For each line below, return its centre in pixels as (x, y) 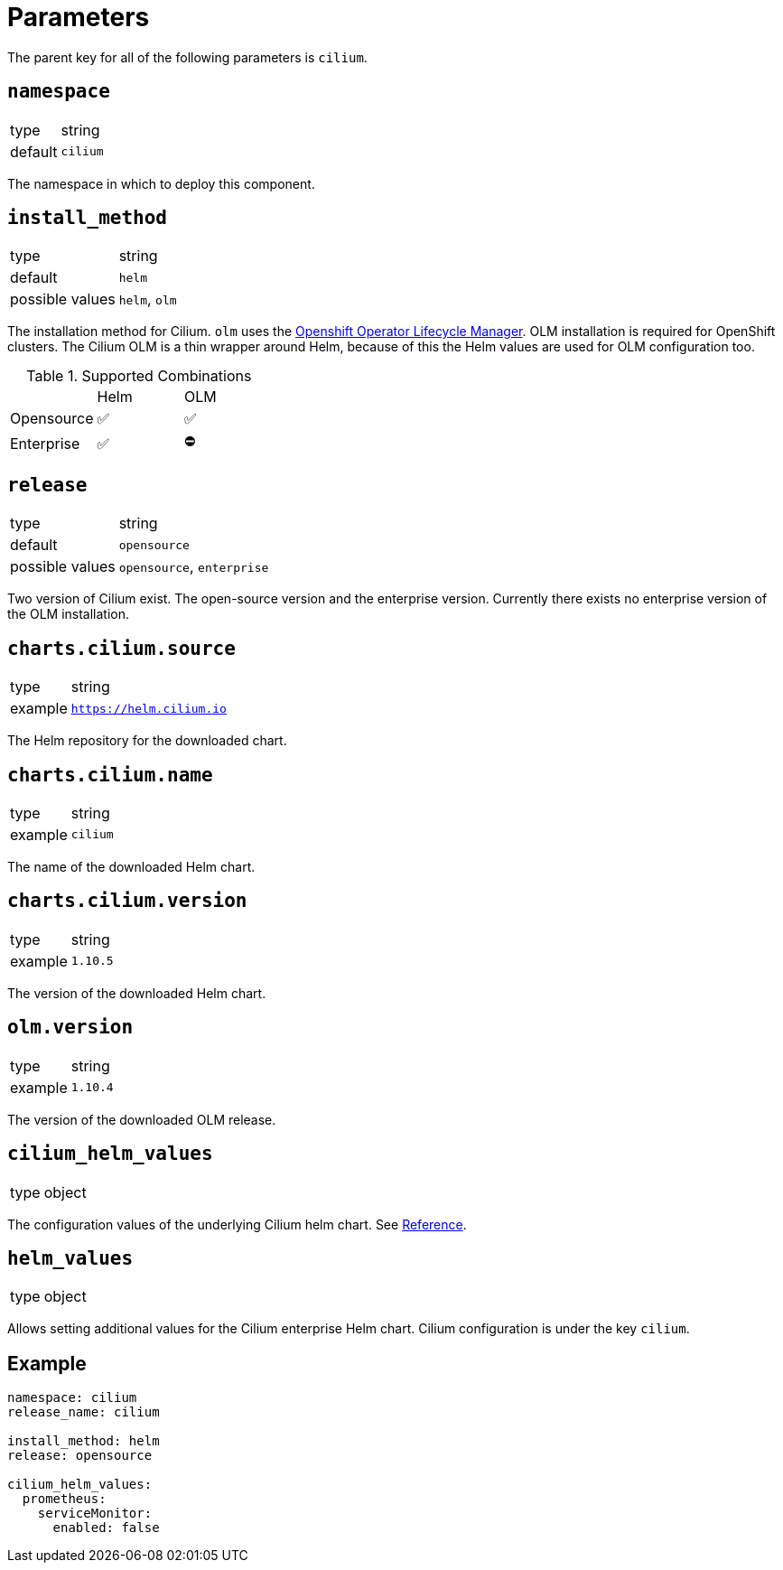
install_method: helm (84, 1441)
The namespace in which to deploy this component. (161, 183)
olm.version (70, 1028)
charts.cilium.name (110, 775)
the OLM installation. (69, 614)
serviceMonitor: (95, 1514)
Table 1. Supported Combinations (139, 376)
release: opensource (80, 1456)
